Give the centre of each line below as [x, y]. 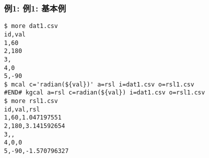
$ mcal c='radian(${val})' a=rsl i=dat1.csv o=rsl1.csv [99, 84]
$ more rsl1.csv [31, 101]
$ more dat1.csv [31, 26]
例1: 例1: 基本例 [35, 8]
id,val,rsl [22, 109]
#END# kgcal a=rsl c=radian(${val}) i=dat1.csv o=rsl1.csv [104, 93]
